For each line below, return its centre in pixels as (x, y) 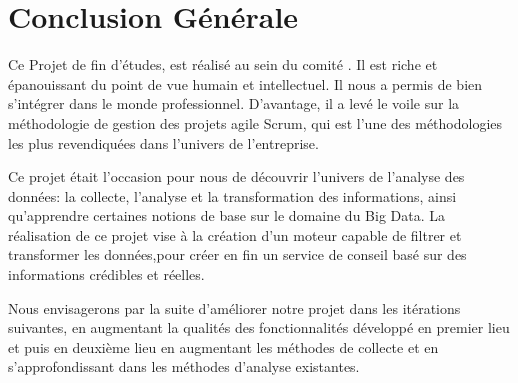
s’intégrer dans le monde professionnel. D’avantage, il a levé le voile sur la (234, 103)
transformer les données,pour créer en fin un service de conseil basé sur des (237, 254)
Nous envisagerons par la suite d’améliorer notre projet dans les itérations (234, 307)
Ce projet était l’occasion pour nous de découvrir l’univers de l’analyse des (236, 176)
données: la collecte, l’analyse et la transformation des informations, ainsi (232, 195)
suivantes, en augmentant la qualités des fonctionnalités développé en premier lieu (259, 327)
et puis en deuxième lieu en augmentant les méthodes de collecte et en (223, 346)
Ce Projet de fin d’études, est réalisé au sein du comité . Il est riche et (223, 64)
